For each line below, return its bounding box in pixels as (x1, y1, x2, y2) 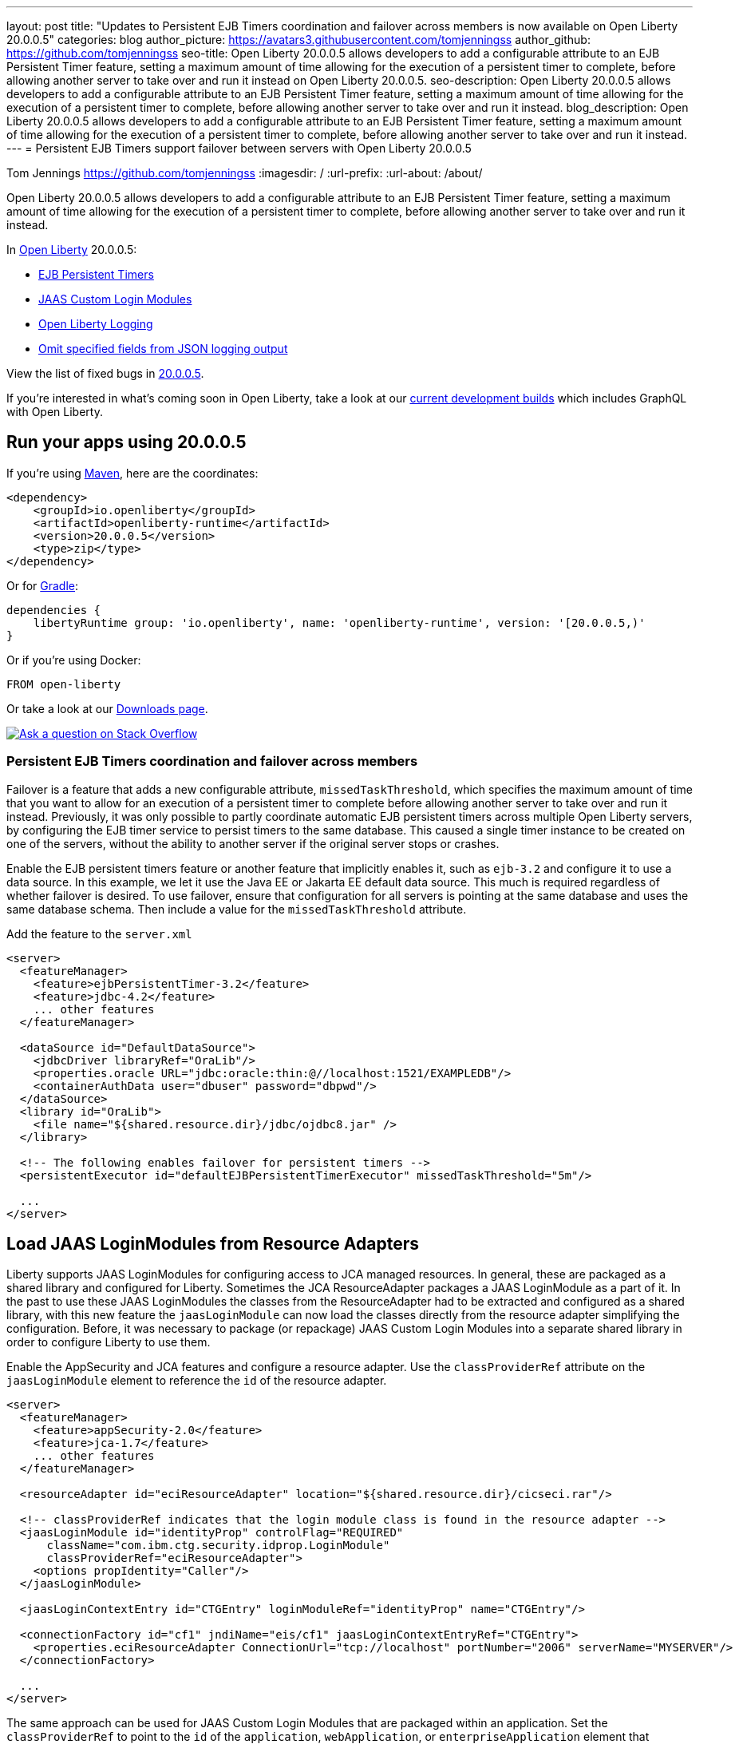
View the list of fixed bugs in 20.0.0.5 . (6, 367, 204, 380)
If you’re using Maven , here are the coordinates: (6, 466, 259, 480)
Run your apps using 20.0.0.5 (6, 432, 247, 453)
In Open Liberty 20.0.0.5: (6, 243, 137, 256)
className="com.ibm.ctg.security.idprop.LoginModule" (46, 1539, 390, 1552)
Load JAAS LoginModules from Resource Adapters (6, 1234, 419, 1254)
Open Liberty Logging (38, 317, 153, 331)
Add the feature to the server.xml (6, 926, 192, 941)
